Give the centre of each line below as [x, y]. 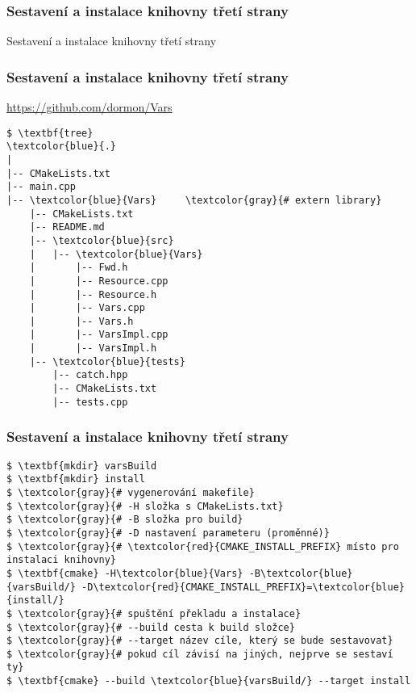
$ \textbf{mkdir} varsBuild [82, 466]
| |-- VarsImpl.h [93, 349]
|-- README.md [67, 227]
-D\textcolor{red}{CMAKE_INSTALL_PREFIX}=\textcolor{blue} [243, 587]
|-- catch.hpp [90, 375]
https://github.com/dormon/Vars [89, 107]
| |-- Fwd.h [79, 268]
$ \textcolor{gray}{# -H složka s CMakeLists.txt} [145, 506]
